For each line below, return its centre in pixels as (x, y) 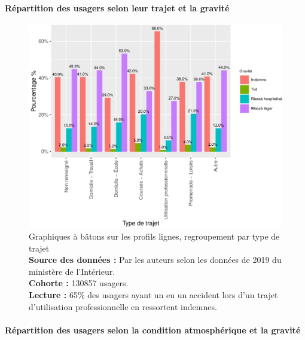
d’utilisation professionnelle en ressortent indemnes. (123, 306)
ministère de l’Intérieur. (72, 271)
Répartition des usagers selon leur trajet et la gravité (117, 7)
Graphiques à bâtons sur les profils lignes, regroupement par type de (154, 236)
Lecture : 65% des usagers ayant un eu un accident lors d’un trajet (153, 295)
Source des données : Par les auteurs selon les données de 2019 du (155, 260)
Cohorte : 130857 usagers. (79, 283)
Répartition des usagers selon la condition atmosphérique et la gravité (153, 330)
